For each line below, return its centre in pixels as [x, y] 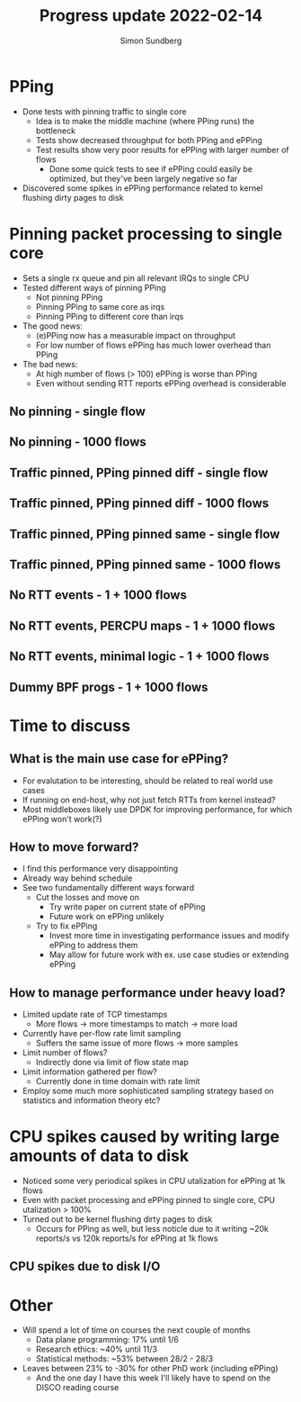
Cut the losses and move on [88, 898]
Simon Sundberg [151, 41]
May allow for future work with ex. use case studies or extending [169, 954]
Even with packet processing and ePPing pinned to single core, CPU [149, 1200]
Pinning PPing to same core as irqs [100, 306]
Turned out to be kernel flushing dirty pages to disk [117, 1219]
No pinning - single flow [78, 412]
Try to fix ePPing [66, 926]
